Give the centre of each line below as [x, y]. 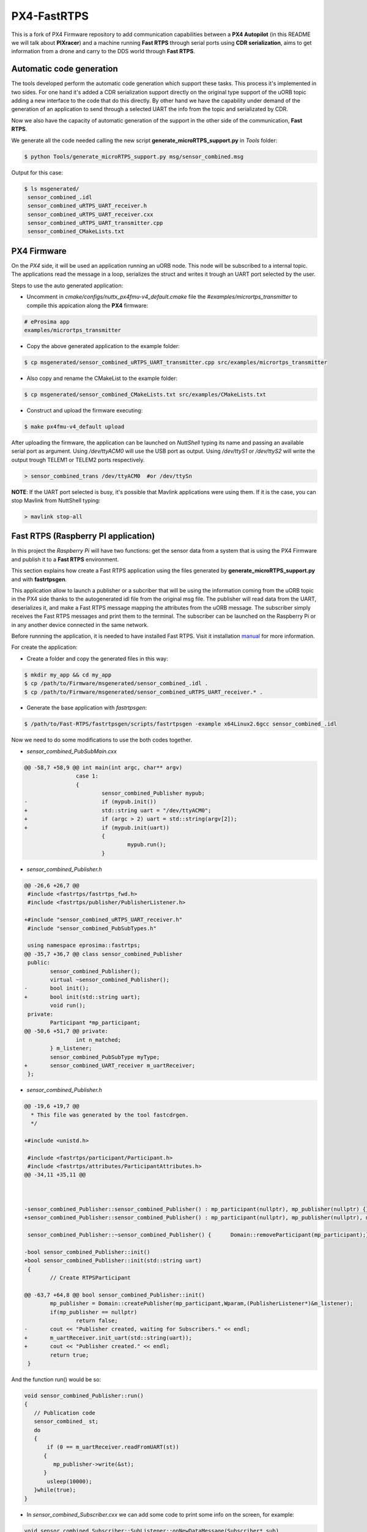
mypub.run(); [147, 845]
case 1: [87, 776]
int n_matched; [98, 1040]
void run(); [68, 1006]
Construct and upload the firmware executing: [85, 410]
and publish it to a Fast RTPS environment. [65, 559]
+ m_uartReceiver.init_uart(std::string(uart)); [108, 1338]
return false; [97, 1321]
